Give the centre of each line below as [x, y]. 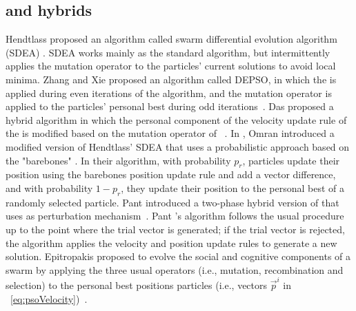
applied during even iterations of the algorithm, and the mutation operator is [169, 93]
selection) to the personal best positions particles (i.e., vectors [137, 285]
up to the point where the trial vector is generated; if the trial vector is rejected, [175, 229]
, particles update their [291, 160]
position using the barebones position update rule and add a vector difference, [171, 174]
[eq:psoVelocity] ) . [49, 298]
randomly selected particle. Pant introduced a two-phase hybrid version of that [172, 202]
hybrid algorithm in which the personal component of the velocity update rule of [176, 119]
